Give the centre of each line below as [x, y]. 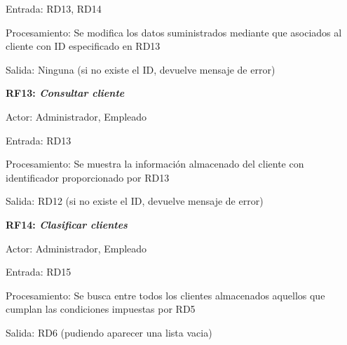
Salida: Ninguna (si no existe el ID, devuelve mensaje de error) [141, 69]
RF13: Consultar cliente [65, 93]
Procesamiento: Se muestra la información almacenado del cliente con [155, 164]
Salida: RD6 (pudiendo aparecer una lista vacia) [109, 332]
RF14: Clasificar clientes [67, 224]
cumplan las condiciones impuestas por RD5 [101, 309]
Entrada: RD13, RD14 [54, 8]
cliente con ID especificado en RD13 [83, 46]
